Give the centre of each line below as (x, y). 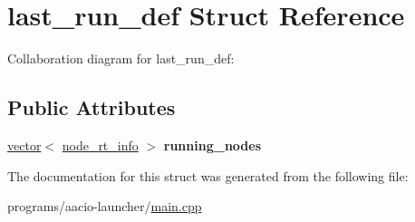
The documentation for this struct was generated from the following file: (208, 175)
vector (24, 145)
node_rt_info (100, 145)
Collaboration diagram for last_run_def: (121, 58)
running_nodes (212, 145)
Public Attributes (92, 107)
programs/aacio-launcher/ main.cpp (105, 206)
